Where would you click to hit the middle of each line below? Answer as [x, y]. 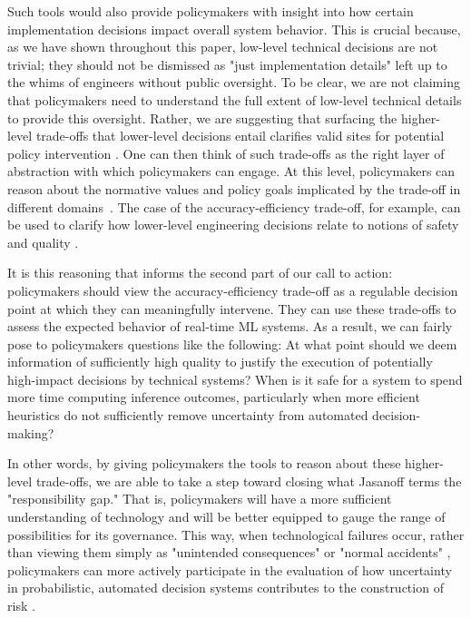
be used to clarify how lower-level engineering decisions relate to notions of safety [233, 225]
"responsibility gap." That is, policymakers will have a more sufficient [200, 499]
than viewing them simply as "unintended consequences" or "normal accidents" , [229, 552]
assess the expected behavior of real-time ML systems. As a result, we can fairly [230, 326]
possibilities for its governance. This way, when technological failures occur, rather [236, 534]
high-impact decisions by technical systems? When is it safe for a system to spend [235, 379]
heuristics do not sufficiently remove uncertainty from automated [188, 415]
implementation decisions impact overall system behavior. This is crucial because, [234, 29]
